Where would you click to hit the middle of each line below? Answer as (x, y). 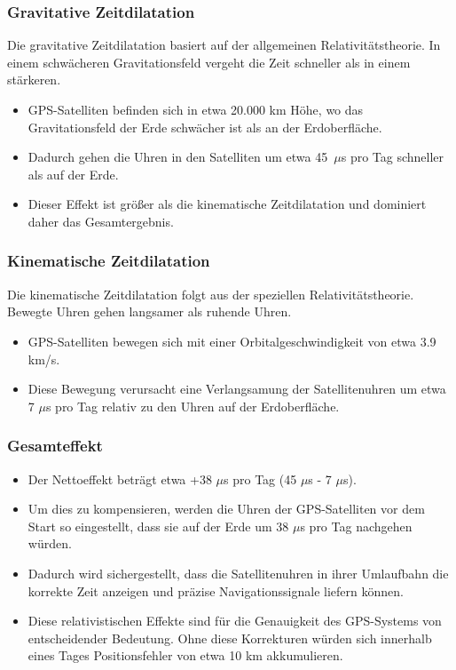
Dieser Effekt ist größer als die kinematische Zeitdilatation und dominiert (227, 204)
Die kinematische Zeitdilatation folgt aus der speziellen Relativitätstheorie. (211, 294)
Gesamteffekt (55, 446)
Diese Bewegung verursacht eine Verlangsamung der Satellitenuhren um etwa (237, 389)
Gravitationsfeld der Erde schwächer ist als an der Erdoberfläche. (205, 127)
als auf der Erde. (73, 174)
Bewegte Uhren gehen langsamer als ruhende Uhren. (149, 311)
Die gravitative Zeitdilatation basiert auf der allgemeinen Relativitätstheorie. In (224, 45)
